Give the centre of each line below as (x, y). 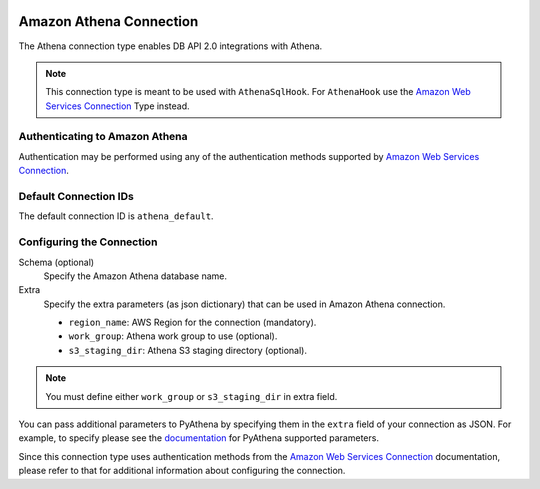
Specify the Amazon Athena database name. (135, 276)
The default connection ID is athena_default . (116, 216)
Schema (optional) (56, 262)
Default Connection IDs (76, 196)
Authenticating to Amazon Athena (103, 137)
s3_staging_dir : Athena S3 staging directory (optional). (187, 350)
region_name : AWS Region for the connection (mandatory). (192, 322)
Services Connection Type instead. (117, 106)
